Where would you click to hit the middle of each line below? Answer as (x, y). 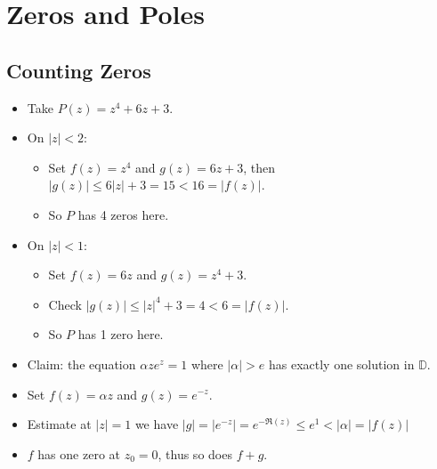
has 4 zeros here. (123, 214)
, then (259, 167)
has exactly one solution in (341, 364)
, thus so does (195, 453)
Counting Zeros (79, 70)
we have (157, 424)
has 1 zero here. (121, 334)
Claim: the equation (81, 364)
